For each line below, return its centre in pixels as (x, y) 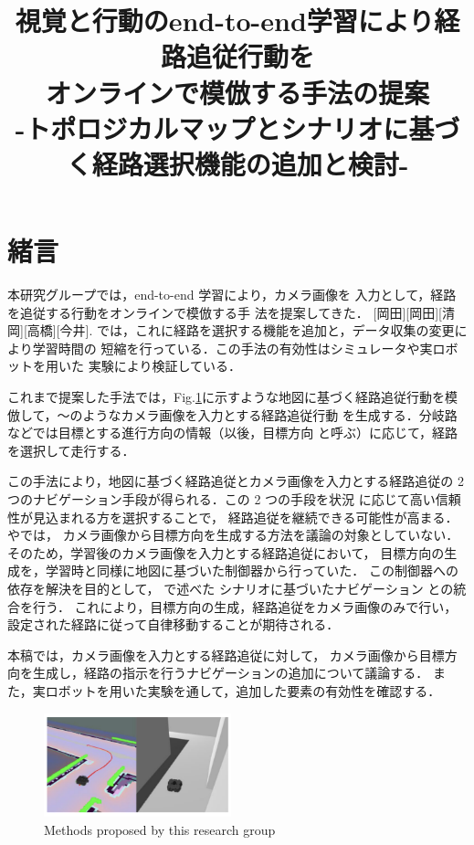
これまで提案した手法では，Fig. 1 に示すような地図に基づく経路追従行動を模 (232, 397)
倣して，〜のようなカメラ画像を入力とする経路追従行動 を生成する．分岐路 (232, 414)
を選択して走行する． (71, 450)
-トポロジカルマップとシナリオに (212, 127)
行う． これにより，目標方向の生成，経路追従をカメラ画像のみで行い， (245, 606)
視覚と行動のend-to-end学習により (225, 21)
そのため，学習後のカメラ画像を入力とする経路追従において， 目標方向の (226, 552)
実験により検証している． (164, 366)
